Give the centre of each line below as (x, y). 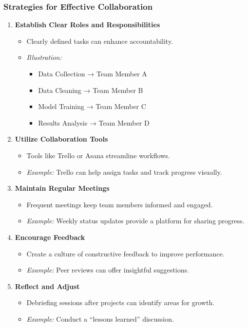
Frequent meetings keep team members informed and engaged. (120, 204)
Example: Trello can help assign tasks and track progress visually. (124, 172)
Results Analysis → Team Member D (94, 122)
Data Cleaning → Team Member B (91, 90)
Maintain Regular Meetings (62, 188)
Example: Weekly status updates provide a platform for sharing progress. (135, 221)
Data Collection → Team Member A (93, 73)
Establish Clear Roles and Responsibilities (87, 25)
